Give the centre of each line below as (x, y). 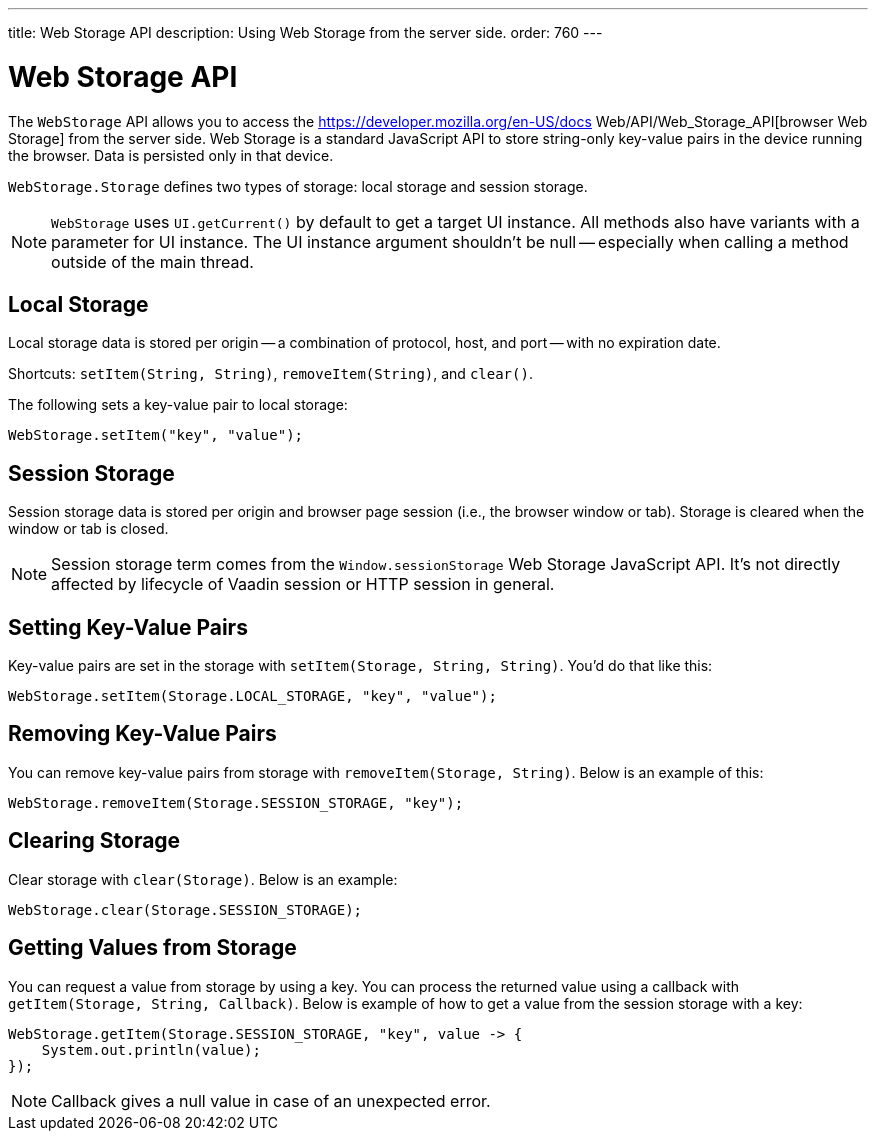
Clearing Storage (94, 841)
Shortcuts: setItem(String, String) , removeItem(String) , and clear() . (270, 374)
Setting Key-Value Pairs (128, 627)
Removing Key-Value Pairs (142, 734)
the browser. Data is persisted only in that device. (171, 155)
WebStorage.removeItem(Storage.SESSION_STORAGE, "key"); (236, 802)
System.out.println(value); (151, 1049)
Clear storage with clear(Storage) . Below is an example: (203, 879)
